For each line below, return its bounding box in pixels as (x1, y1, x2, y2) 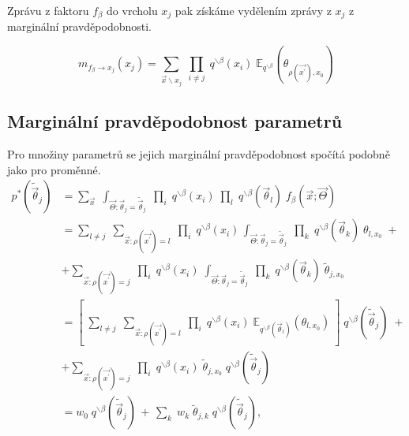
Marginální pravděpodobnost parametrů (7, 109, 343, 133)
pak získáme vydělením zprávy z (174, 2, 332, 18)
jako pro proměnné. (7, 161, 101, 177)
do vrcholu (107, 2, 158, 18)
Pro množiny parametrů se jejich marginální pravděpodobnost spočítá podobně (7, 146, 390, 162)
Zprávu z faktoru (7, 2, 89, 18)
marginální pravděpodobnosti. (7, 18, 152, 35)
